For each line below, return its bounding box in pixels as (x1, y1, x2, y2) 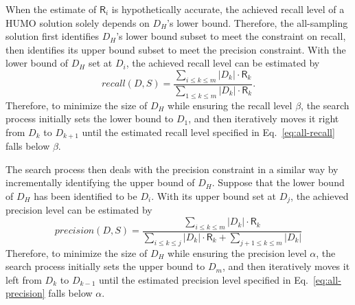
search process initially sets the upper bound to (5, 259, 205, 273)
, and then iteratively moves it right (188, 111, 339, 126)
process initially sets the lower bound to (5, 111, 174, 126)
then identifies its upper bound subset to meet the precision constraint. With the (5, 42, 346, 56)
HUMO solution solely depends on (5, 15, 150, 30)
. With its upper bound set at (151, 189, 277, 203)
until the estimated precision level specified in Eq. (98, 272, 308, 286)
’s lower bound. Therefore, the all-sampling (167, 15, 348, 30)
